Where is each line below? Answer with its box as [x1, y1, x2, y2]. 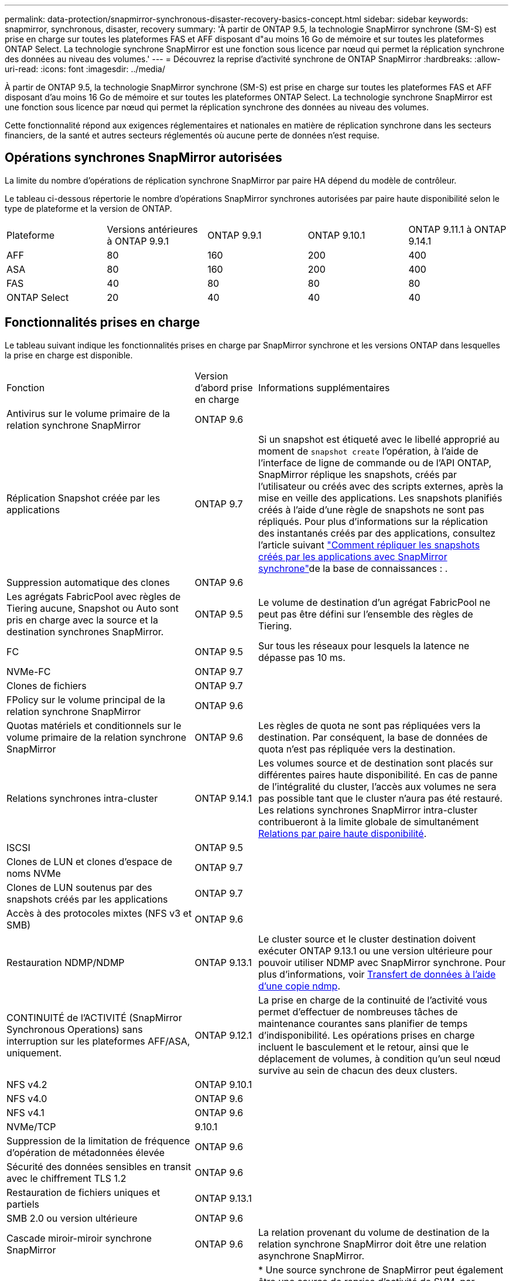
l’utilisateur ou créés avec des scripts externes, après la [258, 480, 504, 492]
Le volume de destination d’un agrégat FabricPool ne [258, 596, 491, 608]
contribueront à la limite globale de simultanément [258, 815, 479, 828]
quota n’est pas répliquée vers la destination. [258, 743, 456, 755]
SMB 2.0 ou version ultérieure [6, 1212, 138, 1224]
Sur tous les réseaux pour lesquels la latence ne [258, 639, 470, 652]
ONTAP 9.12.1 [194, 1029, 252, 1041]
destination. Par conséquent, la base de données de [258, 731, 488, 743]
